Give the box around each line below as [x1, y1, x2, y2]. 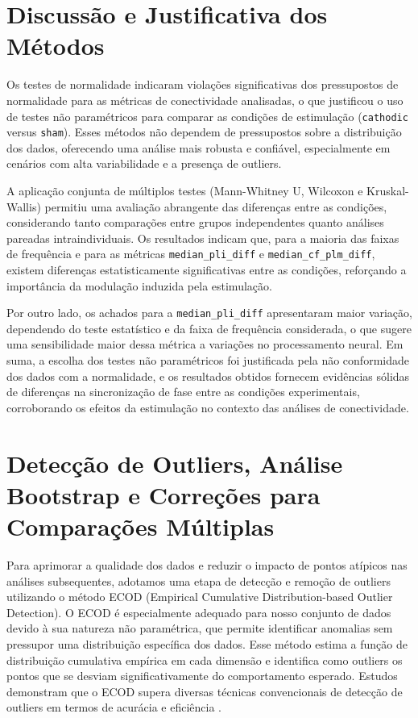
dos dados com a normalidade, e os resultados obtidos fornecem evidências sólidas [6, 367, 410, 384]
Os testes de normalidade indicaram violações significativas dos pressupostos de [6, 76, 399, 93]
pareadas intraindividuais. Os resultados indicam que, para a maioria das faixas [6, 229, 399, 246]
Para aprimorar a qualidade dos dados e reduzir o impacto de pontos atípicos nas [6, 556, 408, 573]
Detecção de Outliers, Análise [6, 446, 343, 479]
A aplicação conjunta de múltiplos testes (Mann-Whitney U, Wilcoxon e [6, 182, 363, 198]
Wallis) [6, 198, 41, 215]
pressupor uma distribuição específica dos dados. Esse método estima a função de [6, 635, 408, 652]
